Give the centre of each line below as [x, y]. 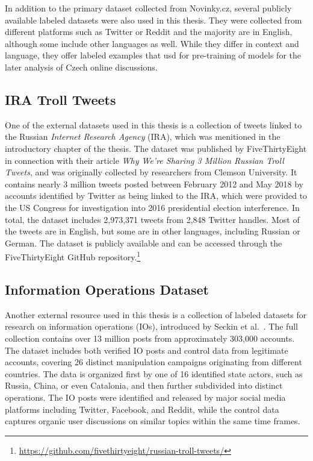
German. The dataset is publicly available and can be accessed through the [144, 243]
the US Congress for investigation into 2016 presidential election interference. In [152, 207]
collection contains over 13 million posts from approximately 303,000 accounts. [150, 338]
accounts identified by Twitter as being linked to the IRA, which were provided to [156, 196]
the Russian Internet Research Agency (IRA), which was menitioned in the [143, 136]
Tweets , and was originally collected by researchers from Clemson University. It [151, 172]
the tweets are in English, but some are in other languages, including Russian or [153, 231]
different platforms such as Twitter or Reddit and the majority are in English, [149, 32]
